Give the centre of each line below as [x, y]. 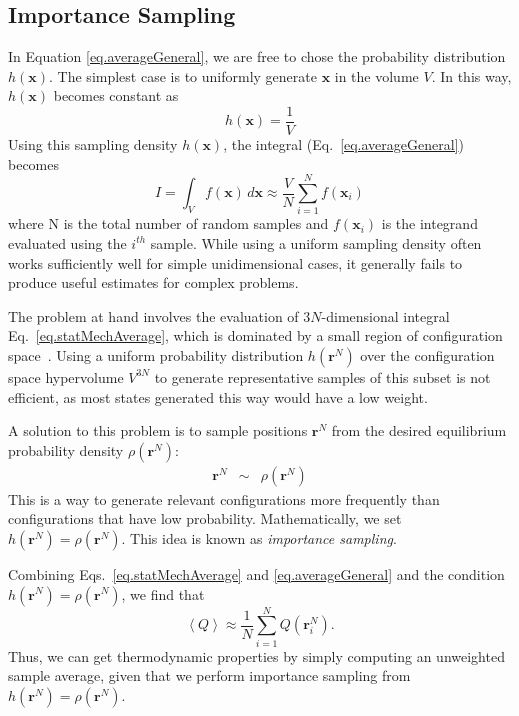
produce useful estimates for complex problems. [153, 282]
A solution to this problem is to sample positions [158, 430]
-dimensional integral [385, 315]
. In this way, [471, 75]
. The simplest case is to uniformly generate [183, 75]
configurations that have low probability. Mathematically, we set [205, 518]
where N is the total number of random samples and [168, 223]
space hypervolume [66, 376]
